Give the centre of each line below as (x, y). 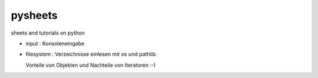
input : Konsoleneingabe (55, 43)
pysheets (34, 15)
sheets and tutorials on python (48, 33)
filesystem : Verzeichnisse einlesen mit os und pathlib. (91, 54)
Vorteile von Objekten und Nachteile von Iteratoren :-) (91, 65)
